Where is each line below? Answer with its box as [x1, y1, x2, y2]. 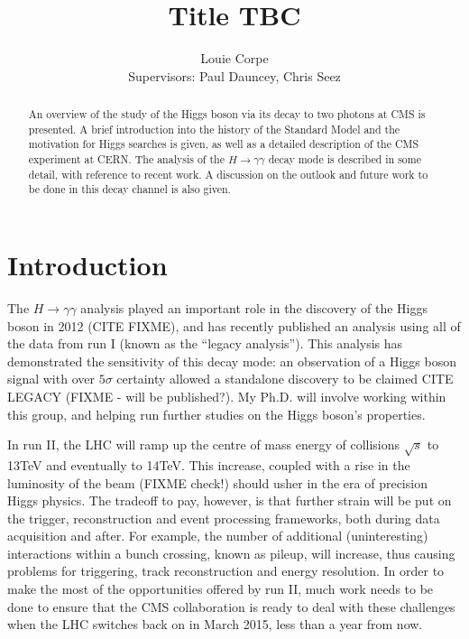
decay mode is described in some [268, 152, 421, 167]
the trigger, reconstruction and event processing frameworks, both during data [7, 508, 440, 527]
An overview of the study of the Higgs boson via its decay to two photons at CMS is [28, 106, 426, 122]
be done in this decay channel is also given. [28, 181, 231, 197]
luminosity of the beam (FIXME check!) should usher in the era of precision [7, 473, 428, 492]
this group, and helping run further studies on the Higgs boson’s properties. [7, 404, 426, 423]
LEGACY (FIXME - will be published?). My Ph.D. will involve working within [7, 386, 446, 405]
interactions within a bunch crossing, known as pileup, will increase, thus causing [7, 543, 455, 562]
